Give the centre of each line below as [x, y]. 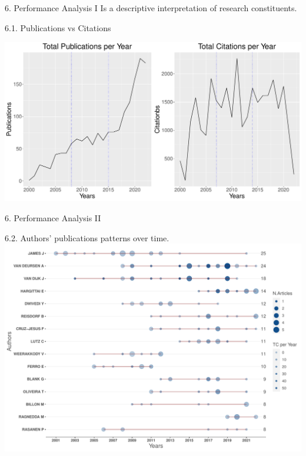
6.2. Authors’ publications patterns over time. [87, 237]
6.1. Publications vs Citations [58, 27]
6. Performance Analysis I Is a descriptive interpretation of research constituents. [151, 8]
